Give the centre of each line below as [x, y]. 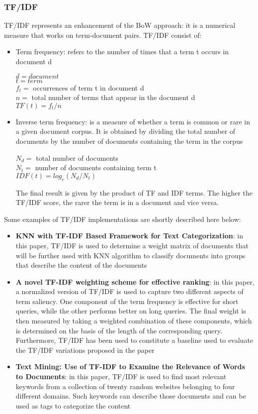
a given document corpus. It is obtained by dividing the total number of [126, 131]
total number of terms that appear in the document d [113, 97]
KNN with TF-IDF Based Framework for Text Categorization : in [129, 236]
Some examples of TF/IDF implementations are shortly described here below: [123, 219]
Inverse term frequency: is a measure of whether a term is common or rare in [133, 121]
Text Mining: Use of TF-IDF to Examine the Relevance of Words [130, 366]
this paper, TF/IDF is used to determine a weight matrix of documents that [132, 245]
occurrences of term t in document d [88, 87]
